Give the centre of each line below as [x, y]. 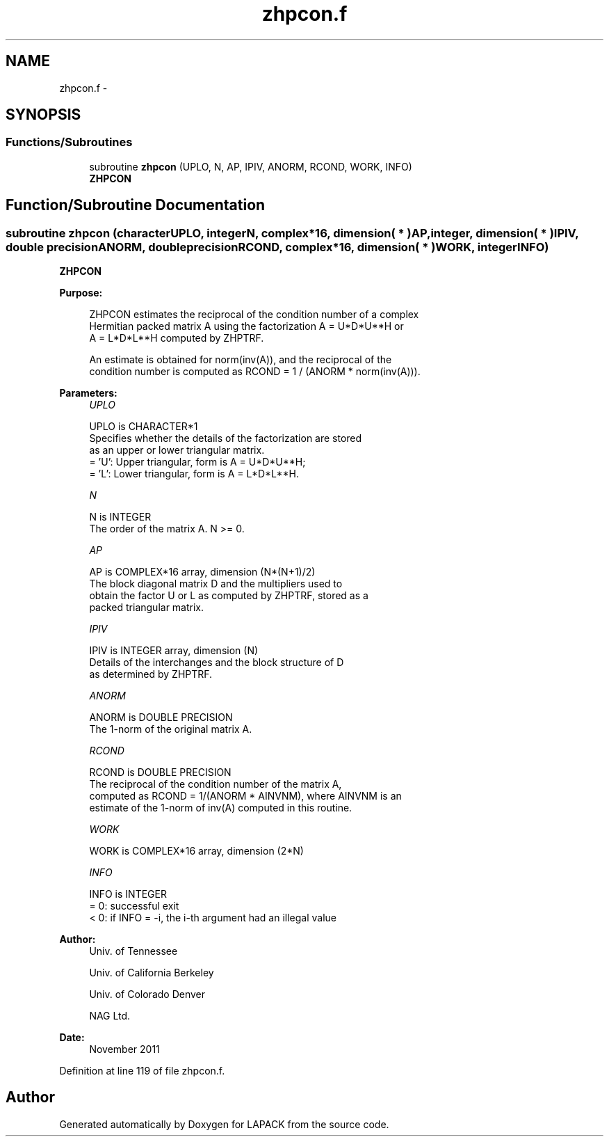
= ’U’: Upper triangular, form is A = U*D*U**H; [197, 462]
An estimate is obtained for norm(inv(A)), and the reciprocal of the [241, 360]
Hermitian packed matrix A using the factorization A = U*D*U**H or [246, 326]
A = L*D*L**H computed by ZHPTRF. [177, 338]
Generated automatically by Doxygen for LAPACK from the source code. [224, 1124]
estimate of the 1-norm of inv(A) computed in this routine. [221, 808]
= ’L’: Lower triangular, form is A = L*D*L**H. [194, 474]
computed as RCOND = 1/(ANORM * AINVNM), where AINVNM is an [245, 796]
